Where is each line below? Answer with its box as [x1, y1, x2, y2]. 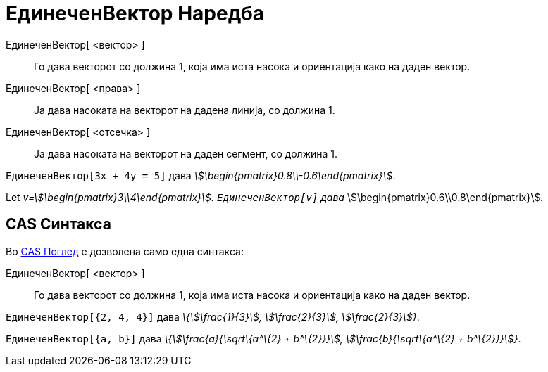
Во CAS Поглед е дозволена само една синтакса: [6, 245, 244, 257]
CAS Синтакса [6, 215, 111, 233]
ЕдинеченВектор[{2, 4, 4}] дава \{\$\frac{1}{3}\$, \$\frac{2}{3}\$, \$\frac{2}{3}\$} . [6, 310, 420, 323]
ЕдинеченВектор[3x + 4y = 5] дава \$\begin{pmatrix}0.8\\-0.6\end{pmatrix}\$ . [6, 169, 396, 181]
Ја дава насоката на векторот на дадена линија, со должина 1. [34, 103, 335, 116]
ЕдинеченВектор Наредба [6, 1, 264, 25]
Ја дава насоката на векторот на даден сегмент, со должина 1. [34, 147, 338, 160]
